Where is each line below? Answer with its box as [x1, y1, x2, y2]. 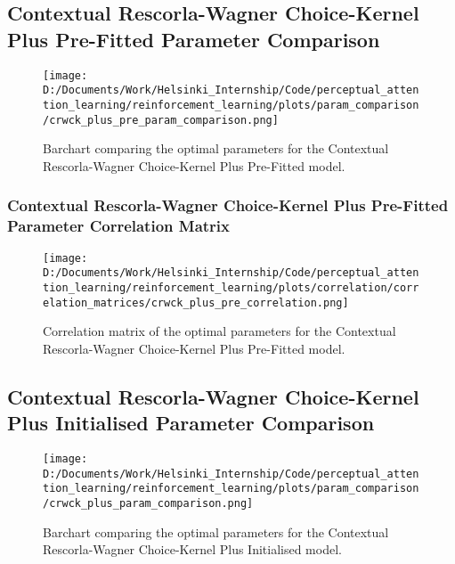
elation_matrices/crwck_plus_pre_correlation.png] [43, 296, 349, 309]
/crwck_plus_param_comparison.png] [43, 496, 254, 510]
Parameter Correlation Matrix [7, 215, 231, 237]
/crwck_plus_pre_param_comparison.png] [43, 113, 279, 127]
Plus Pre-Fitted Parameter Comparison [7, 25, 380, 53]
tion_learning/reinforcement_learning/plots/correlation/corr [43, 281, 419, 294]
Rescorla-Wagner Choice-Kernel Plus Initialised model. [43, 540, 342, 559]
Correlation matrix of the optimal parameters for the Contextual [43, 322, 396, 340]
